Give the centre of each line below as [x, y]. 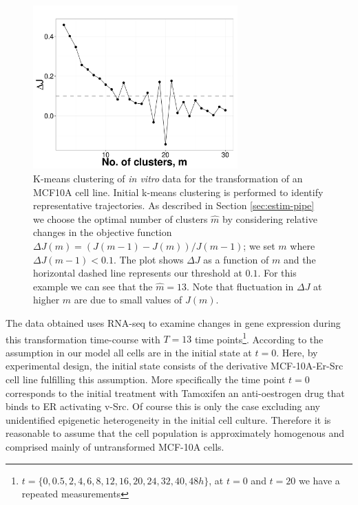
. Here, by [297, 352]
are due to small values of [128, 300]
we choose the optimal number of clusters [120, 218]
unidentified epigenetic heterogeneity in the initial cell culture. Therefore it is [168, 419]
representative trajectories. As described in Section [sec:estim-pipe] [174, 205]
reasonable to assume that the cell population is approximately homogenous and [175, 433]
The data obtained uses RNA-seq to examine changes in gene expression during [173, 322]
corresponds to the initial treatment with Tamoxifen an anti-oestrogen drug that [175, 393]
